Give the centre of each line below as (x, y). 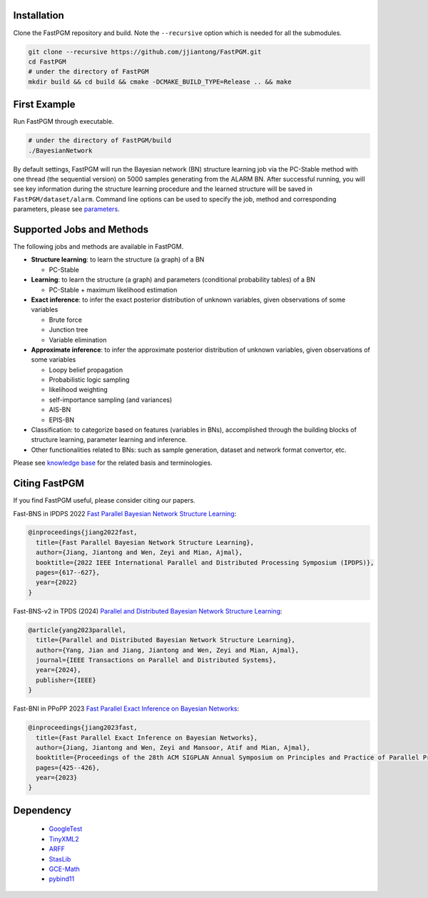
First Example (44, 105)
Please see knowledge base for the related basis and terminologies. (113, 463)
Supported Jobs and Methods (81, 229)
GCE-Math (64, 869)
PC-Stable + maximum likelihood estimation (113, 290)
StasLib (60, 859)
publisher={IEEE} (66, 680)
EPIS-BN (62, 420)
